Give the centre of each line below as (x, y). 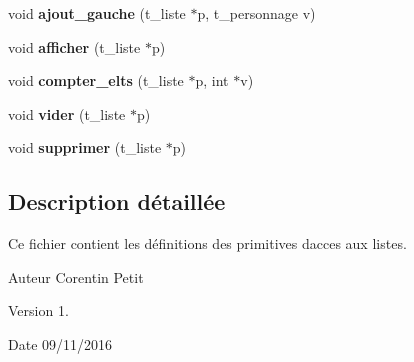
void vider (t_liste (67, 113)
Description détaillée (117, 201)
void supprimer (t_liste (85, 147)
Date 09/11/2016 (60, 343)
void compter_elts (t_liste (96, 80)
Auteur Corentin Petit (76, 276)
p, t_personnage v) (256, 13)
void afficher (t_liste (74, 46)
